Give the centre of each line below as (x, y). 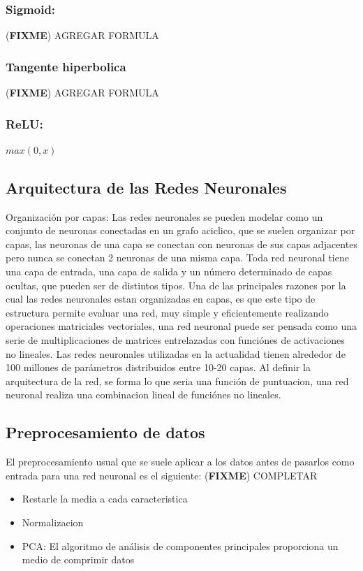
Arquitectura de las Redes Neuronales (146, 187)
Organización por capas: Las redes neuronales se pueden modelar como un (164, 216)
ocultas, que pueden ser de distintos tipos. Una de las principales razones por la (176, 285)
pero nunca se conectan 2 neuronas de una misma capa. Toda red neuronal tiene (177, 258)
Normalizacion (53, 522)
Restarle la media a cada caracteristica (105, 499)
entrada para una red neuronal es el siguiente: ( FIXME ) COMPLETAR (162, 475)
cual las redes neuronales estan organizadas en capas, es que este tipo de (161, 299)
